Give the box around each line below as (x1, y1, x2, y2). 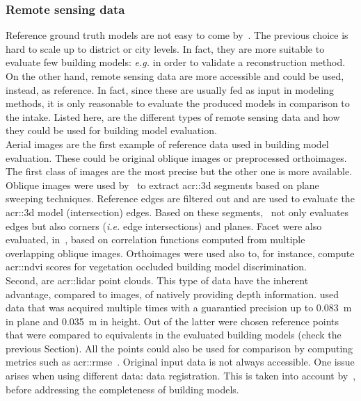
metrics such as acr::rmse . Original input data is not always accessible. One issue (6, 354, 355, 369)
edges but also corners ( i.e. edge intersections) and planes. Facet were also (6, 218, 322, 233)
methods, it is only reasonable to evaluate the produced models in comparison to (6, 96, 350, 111)
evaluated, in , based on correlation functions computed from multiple (6, 232, 305, 247)
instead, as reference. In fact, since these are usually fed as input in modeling (6, 82, 334, 97)
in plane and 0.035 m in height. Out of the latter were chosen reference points (6, 313, 339, 328)
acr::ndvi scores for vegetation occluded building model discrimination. (6, 259, 307, 274)
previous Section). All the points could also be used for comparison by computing (6, 341, 353, 355)
